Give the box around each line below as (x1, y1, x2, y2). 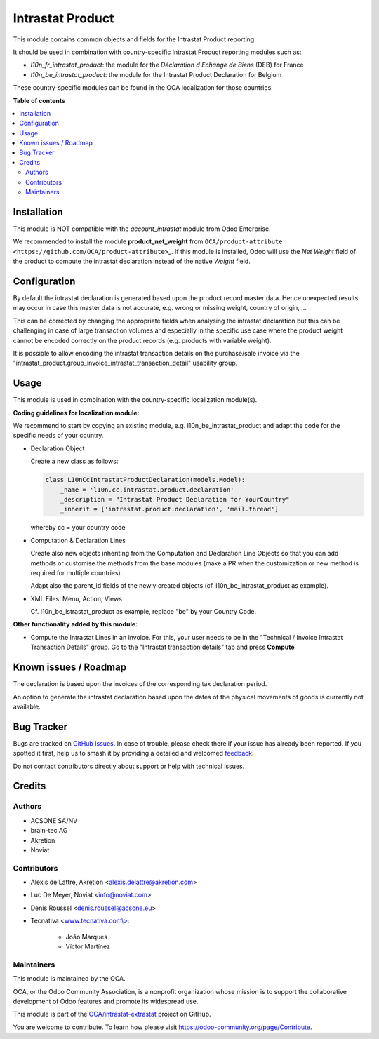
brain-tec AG (30, 826, 68, 835)
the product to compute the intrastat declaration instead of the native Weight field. (13, 257, 251, 266)
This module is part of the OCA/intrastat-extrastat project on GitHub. (13, 1010, 211, 1019)
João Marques (65, 932, 108, 941)
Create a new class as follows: (30, 457, 119, 466)
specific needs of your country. (13, 431, 104, 440)
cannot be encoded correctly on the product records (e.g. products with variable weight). (13, 336, 272, 344)
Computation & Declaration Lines (30, 536, 126, 544)
